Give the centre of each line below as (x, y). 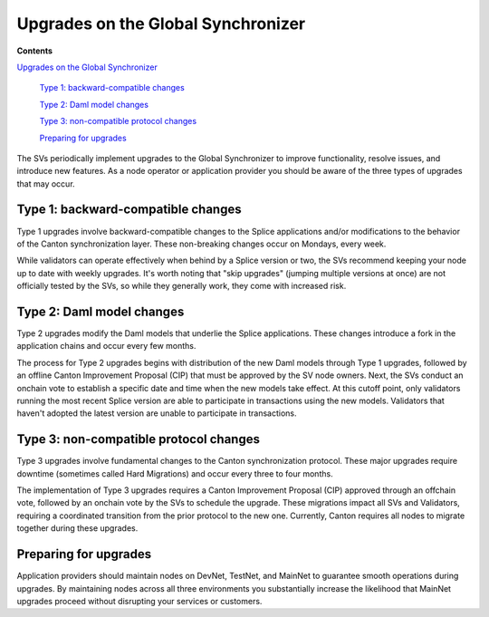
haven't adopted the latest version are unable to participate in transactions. (157, 413)
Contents (35, 51)
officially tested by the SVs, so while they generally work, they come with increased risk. (182, 286)
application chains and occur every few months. (106, 346)
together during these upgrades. (77, 528)
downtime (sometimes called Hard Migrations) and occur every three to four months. (175, 473)
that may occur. (46, 183)
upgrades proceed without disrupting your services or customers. (139, 601)
